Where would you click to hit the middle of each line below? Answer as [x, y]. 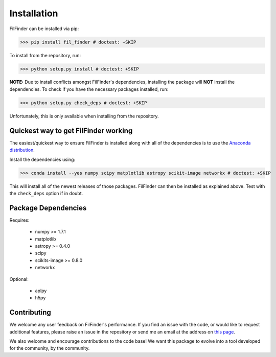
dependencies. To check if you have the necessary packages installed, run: [89, 89]
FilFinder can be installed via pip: [44, 29]
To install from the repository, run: [45, 55]
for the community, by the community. [50, 348]
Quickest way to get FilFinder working [71, 130]
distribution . [22, 150]
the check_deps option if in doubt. [46, 193]
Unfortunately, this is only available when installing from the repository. [84, 116]
